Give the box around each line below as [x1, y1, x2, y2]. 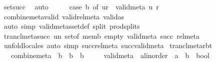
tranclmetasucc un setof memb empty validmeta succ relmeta [3, 30, 200, 41]
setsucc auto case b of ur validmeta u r [3, 1, 159, 11]
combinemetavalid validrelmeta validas [3, 11, 124, 21]
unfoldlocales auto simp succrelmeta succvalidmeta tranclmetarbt [3, 40, 212, 51]
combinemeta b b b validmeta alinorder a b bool [10, 50, 209, 60]
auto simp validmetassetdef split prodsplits [3, 21, 140, 31]
